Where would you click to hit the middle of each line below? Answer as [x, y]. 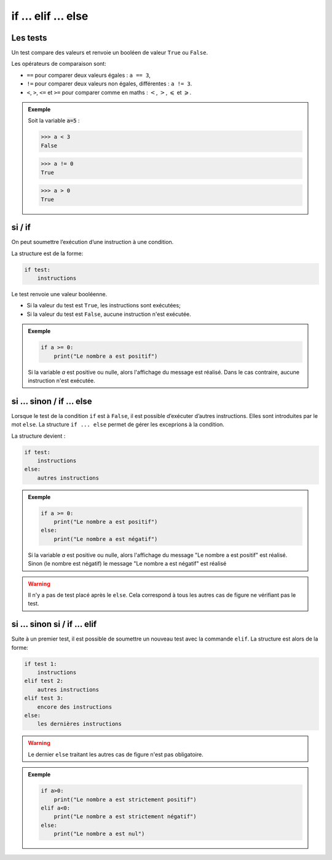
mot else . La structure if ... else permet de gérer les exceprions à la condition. [118, 425]
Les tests [29, 38]
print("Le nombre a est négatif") [106, 539]
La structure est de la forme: [47, 253]
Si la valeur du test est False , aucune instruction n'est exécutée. [109, 314]
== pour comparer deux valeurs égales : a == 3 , [89, 75]
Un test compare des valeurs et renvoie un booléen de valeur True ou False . [110, 53]
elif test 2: [44, 681]
